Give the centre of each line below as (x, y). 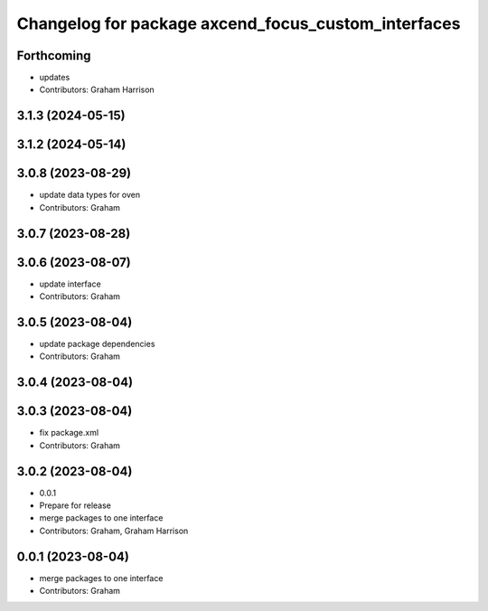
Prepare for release (75, 505)
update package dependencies (97, 344)
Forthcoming (54, 56)
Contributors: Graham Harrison (97, 89)
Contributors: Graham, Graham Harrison (114, 531)
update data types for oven (90, 195)
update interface (70, 284)
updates (55, 78)
